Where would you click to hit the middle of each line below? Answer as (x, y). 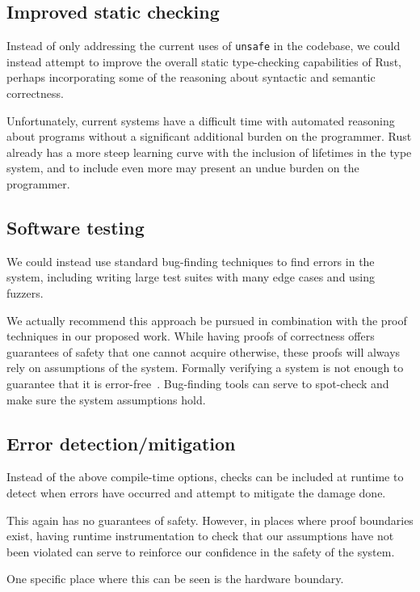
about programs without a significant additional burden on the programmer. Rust (209, 136)
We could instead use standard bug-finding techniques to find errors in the (191, 261)
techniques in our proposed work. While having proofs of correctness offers (191, 336)
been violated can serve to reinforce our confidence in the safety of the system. (201, 551)
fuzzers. (25, 293)
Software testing (76, 227)
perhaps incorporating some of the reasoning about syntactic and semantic (191, 77)
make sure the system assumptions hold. (106, 399)
